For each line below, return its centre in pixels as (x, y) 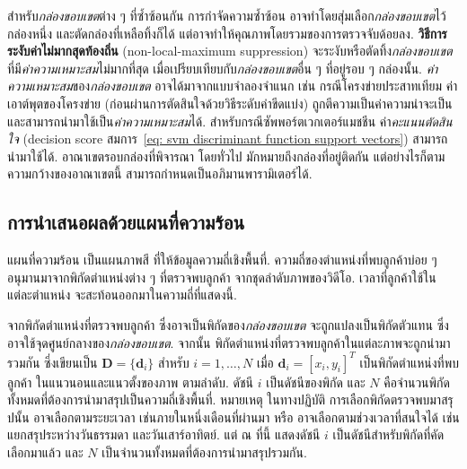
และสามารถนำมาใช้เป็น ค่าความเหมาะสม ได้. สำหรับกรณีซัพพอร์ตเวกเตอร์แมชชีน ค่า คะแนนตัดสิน (230, 121)
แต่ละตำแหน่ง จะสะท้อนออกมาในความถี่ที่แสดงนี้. (122, 295)
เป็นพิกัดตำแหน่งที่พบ (409, 362)
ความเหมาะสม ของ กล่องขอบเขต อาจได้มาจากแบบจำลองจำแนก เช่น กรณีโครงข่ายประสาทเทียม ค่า (233, 86)
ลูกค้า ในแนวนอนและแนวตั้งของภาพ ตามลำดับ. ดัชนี (131, 382)
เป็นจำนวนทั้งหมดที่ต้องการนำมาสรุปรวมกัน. (204, 452)
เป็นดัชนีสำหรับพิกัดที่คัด (388, 434)
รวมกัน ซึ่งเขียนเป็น (53, 362)
